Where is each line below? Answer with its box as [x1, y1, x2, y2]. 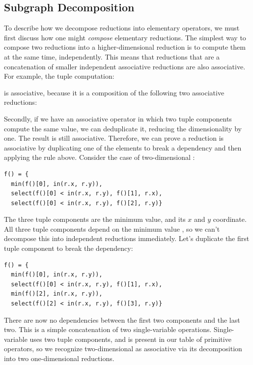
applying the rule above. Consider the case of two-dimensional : [4, 152, 195, 162]
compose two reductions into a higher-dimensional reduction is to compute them [4, 42, 246, 52]
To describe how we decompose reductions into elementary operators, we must [4, 23, 240, 33]
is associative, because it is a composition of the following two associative [4, 87, 225, 97]
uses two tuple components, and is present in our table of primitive [29, 334, 231, 344]
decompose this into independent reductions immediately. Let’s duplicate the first [4, 233, 250, 243]
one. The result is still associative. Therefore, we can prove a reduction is [4, 133, 224, 143]
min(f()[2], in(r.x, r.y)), [11, 290, 103, 298]
